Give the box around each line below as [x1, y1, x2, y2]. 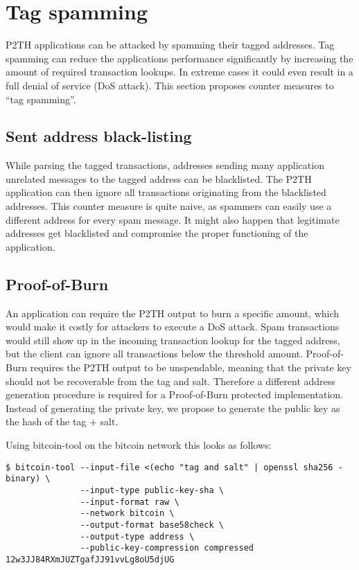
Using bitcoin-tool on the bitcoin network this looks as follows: [6, 438, 272, 452]
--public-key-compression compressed [80, 543, 254, 553]
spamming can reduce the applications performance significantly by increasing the [6, 51, 353, 65]
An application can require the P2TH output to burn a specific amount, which [6, 305, 340, 320]
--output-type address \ [80, 531, 195, 542]
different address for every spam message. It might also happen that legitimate [6, 212, 340, 226]
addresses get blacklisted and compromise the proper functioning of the [6, 226, 308, 240]
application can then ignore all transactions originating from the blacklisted [6, 185, 326, 199]
